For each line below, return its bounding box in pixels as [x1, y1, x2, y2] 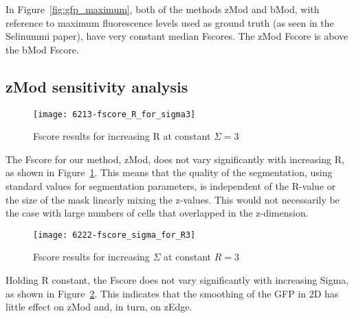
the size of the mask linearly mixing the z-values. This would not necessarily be [5, 192, 340, 206]
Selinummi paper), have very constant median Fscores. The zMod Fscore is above [5, 29, 349, 43]
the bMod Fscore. [5, 42, 79, 56]
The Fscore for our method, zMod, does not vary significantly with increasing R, [5, 151, 344, 166]
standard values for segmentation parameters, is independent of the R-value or [5, 179, 336, 193]
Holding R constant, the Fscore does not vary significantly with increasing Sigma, [5, 273, 349, 287]
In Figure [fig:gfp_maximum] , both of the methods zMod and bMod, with [5, 2, 320, 16]
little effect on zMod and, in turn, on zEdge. [5, 299, 192, 314]
